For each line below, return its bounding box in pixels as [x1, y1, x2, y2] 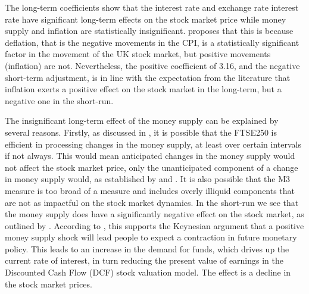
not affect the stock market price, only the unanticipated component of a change [5, 161, 298, 173]
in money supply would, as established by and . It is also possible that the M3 [5, 173, 290, 185]
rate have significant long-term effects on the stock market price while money [5, 12, 286, 25]
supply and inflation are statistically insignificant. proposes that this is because [5, 24, 294, 37]
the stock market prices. [5, 277, 92, 290]
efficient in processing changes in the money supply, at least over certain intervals [5, 137, 301, 150]
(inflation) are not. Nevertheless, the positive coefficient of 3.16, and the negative [5, 59, 300, 71]
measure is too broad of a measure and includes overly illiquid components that [5, 184, 295, 196]
